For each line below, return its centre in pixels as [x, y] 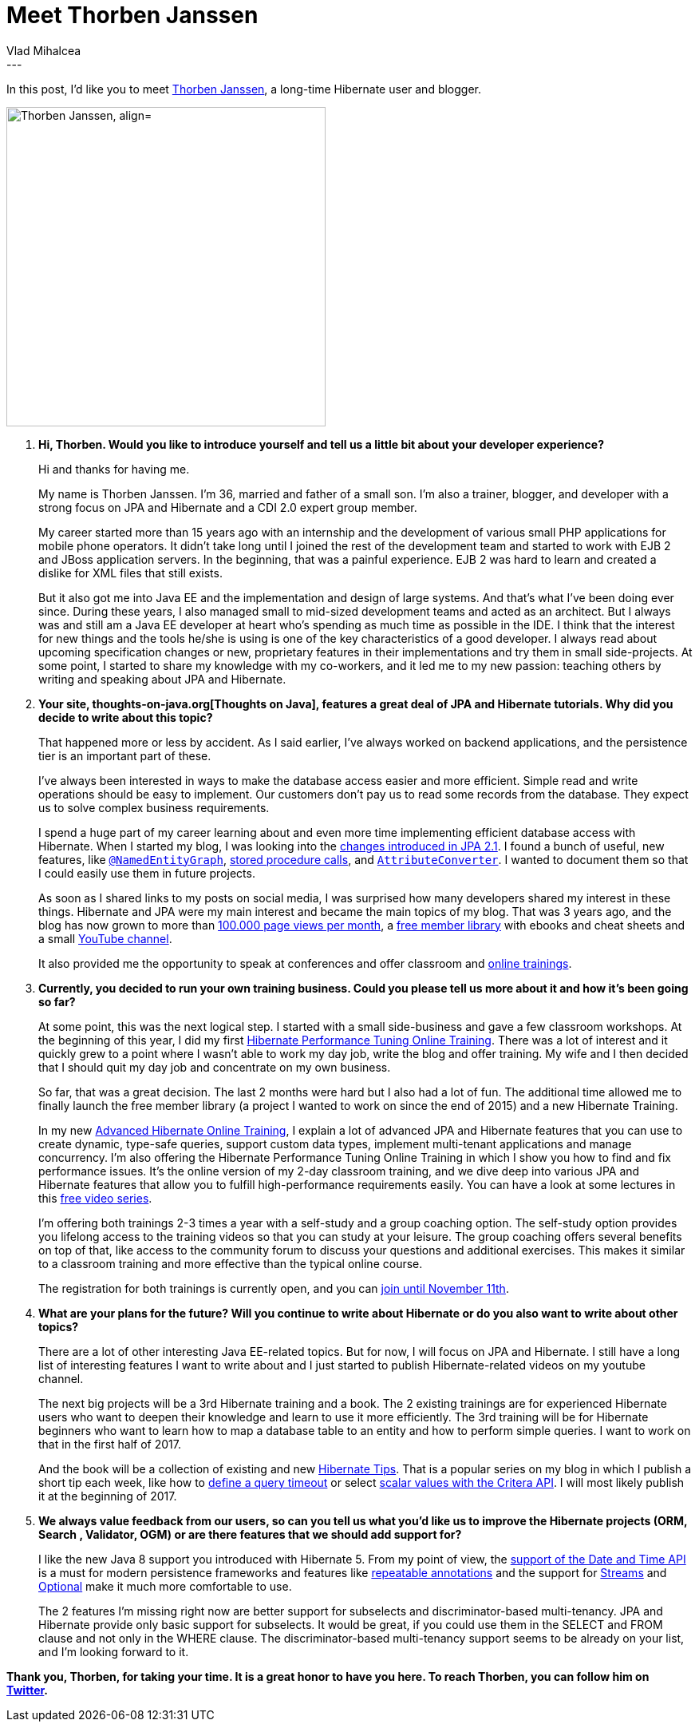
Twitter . [27, 1690]
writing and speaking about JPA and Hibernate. [162, 679]
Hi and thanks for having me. [114, 469]
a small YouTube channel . [105, 938]
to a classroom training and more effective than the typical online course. [231, 1263]
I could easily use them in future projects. [147, 873]
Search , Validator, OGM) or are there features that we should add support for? [250, 1534]
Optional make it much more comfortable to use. [165, 1586]
